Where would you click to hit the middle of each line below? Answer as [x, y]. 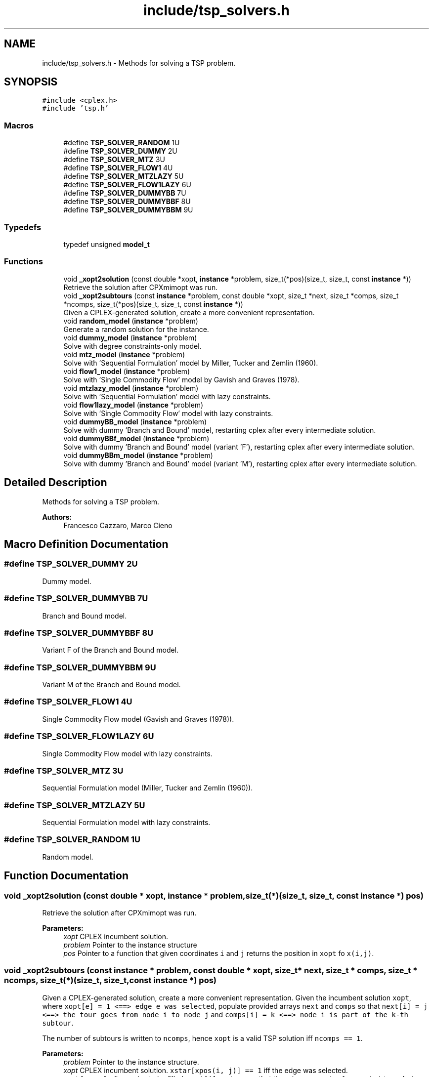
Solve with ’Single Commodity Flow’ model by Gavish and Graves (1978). [181, 379]
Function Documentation [66, 876]
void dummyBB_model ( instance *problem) [135, 421]
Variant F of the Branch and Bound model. [110, 650]
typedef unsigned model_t [107, 244]
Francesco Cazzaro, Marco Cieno [118, 525]
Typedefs [23, 227]
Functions [23, 262]
